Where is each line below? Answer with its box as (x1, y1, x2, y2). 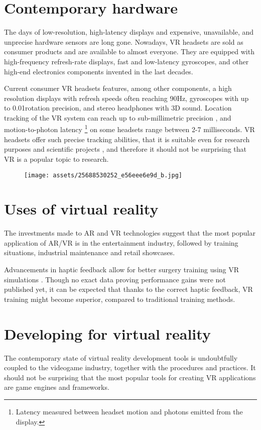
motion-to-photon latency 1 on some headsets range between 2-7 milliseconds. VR (4, 123, 255, 135)
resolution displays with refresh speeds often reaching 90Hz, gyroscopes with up (4, 92, 249, 103)
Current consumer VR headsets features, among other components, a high (4, 83, 232, 93)
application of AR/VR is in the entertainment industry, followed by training (4, 237, 238, 248)
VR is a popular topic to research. (4, 153, 109, 164)
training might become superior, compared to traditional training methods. (4, 293, 235, 304)
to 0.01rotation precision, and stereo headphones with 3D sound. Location (4, 102, 232, 113)
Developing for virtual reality (4, 323, 211, 344)
